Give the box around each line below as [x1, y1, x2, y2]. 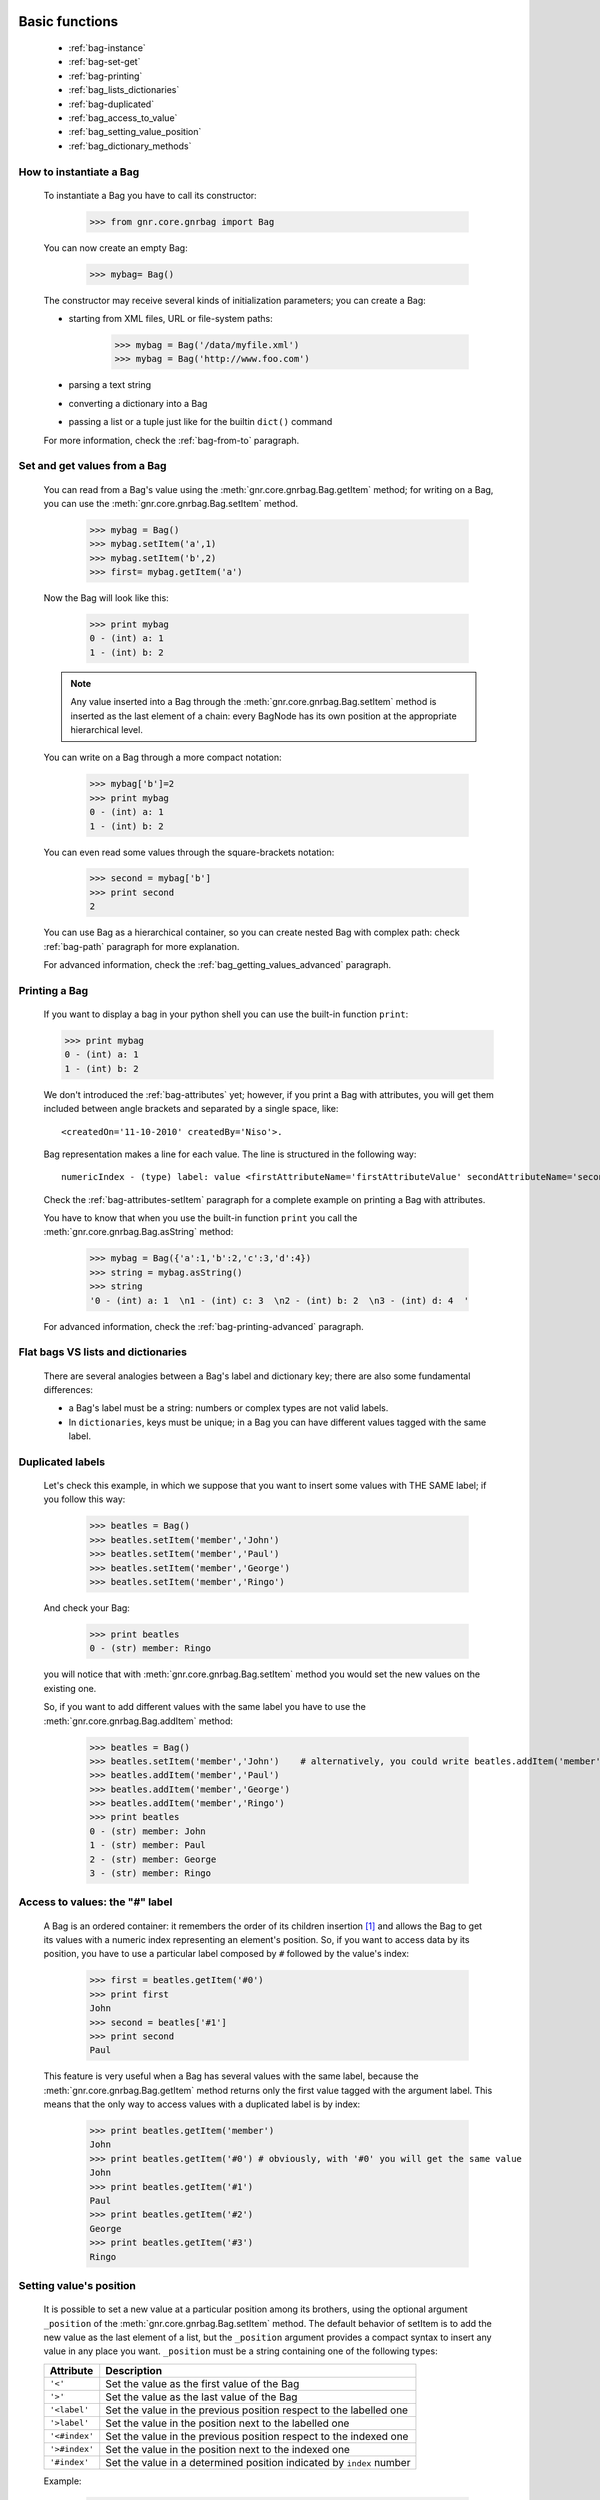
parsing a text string [68, 379, 152, 391]
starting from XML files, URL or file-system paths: [68, 313, 274, 325]
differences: [43, 1383, 94, 1395]
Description [105, 2363, 163, 2377]
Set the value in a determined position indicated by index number [105, 2455, 411, 2469]
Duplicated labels [18, 1455, 105, 1469]
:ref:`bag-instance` [68, 42, 147, 54]
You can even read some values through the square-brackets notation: [43, 846, 335, 858]
